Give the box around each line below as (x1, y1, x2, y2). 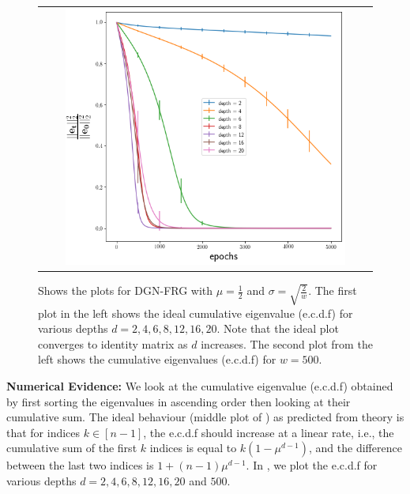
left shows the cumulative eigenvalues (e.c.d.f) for (38, 351, 276, 368)
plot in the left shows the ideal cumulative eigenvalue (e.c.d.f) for (38, 304, 353, 321)
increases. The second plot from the (201, 335, 373, 352)
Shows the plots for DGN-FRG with (38, 282, 213, 299)
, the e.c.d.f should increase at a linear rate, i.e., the (143, 424, 394, 440)
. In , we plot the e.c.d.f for (246, 457, 378, 473)
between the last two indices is (6, 457, 154, 473)
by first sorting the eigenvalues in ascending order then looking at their (6, 393, 351, 409)
